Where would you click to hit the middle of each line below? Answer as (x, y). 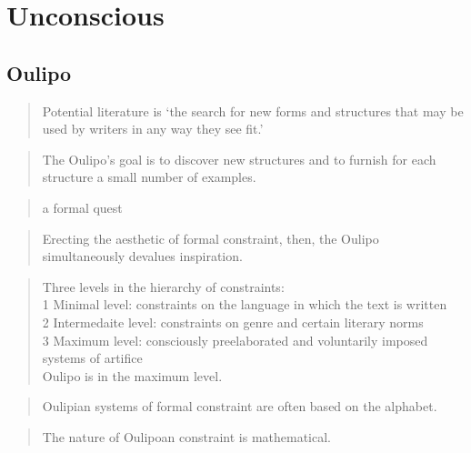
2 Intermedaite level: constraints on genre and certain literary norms (233, 322)
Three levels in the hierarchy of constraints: (163, 286)
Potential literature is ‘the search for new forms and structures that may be (253, 111)
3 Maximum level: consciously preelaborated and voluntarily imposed (235, 340)
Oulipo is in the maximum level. (132, 375)
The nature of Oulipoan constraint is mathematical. (186, 436)
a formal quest (82, 207)
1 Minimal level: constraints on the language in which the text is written (245, 304)
